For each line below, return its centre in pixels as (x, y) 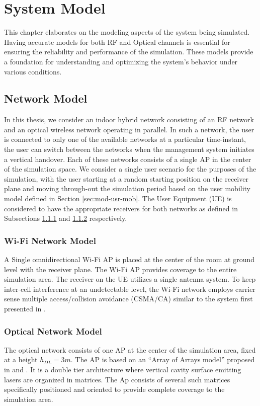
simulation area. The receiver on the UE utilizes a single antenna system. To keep (130, 279)
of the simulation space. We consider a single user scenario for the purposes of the (130, 169)
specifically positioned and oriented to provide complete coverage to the (114, 389)
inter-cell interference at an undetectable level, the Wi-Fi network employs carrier (130, 289)
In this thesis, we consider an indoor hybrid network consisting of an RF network (129, 119)
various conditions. (33, 71)
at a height (21, 359)
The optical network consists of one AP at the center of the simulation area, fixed (130, 349)
